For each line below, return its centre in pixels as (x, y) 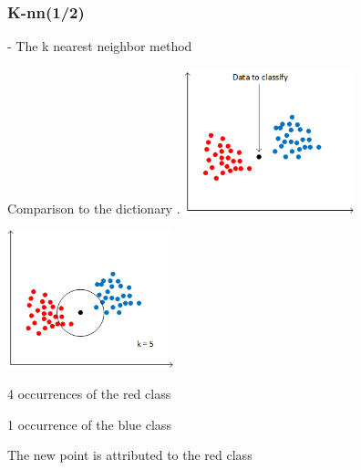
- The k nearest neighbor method (100, 46)
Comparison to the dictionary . (94, 208)
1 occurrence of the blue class (89, 424)
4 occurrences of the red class (89, 393)
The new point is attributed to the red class (130, 455)
